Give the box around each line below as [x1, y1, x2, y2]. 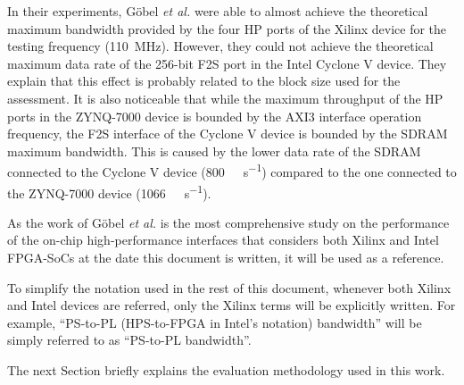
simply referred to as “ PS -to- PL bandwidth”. [7, 331, 252, 349]
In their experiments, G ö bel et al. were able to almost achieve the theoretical [7, 2, 428, 20]
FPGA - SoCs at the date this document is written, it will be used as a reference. [7, 248, 444, 267]
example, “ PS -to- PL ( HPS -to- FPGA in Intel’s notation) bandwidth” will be [7, 313, 422, 331]
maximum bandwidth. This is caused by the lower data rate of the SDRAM [7, 141, 421, 160]
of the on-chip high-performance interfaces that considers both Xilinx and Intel [7, 230, 439, 249]
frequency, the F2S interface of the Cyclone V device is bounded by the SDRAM [7, 124, 448, 143]
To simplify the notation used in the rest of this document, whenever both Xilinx [7, 278, 452, 297]
